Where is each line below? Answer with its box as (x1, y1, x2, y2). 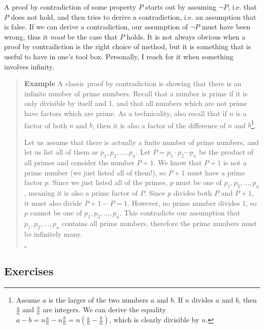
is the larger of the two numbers (48, 294, 148, 305)
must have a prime (187, 167, 245, 177)
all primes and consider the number (24, 157, 135, 168)
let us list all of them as (24, 146, 98, 157)
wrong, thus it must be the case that (4, 31, 118, 42)
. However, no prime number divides (127, 197, 240, 208)
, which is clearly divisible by (109, 314, 200, 325)
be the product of (199, 146, 253, 157)
